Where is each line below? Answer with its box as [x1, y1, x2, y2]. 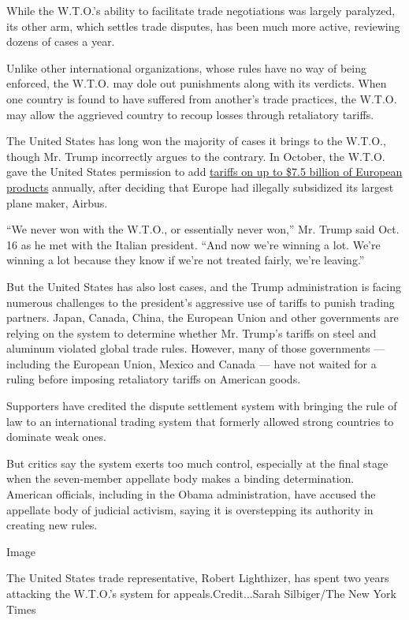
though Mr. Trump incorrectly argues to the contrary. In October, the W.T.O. [6, 148, 385, 164]
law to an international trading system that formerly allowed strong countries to [6, 413, 394, 429]
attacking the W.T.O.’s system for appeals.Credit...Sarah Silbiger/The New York [6, 585, 396, 601]
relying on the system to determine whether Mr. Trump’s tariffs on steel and [6, 324, 377, 341]
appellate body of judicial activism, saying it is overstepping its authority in [6, 501, 374, 517]
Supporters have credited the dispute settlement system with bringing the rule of [6, 398, 397, 414]
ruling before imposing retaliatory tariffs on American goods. [6, 371, 301, 387]
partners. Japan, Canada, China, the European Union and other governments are [6, 309, 399, 326]
